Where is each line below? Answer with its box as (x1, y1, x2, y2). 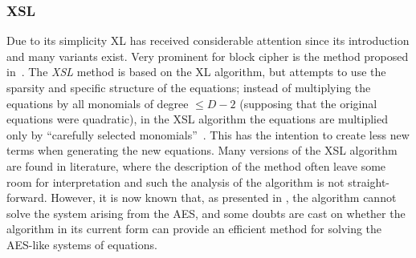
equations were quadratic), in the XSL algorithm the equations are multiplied (6, 111, 388, 127)
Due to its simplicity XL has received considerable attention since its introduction (6, 32, 410, 49)
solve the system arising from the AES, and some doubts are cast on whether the (6, 204, 406, 221)
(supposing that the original (239, 95, 377, 111)
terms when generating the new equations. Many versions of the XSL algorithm (6, 142, 398, 159)
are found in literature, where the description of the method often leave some (6, 157, 386, 174)
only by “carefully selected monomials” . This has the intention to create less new (6, 126, 410, 143)
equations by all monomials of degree (6, 95, 189, 111)
